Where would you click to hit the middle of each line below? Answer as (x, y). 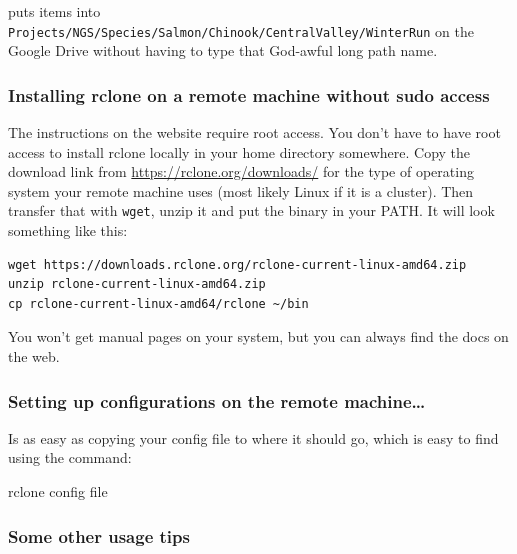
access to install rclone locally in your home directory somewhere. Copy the (239, 151)
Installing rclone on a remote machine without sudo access (249, 94)
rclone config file (58, 491)
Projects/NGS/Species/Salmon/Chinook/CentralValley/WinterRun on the (241, 30)
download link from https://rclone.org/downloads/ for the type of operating (241, 171)
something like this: (68, 230)
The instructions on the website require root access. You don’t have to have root (254, 132)
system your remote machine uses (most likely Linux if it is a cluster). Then (241, 190)
